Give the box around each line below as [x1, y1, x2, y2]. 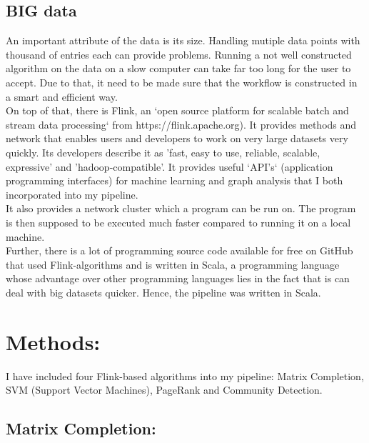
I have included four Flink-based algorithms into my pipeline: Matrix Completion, [6, 368, 364, 383]
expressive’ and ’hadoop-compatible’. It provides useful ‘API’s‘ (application [6, 159, 333, 174]
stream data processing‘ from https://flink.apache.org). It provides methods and [6, 116, 357, 131]
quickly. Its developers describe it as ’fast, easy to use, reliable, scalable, [6, 144, 320, 159]
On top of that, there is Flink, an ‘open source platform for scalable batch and [6, 103, 349, 118]
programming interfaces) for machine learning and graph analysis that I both [6, 173, 343, 188]
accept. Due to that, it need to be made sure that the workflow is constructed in [6, 74, 358, 89]
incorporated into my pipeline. [6, 186, 138, 201]
